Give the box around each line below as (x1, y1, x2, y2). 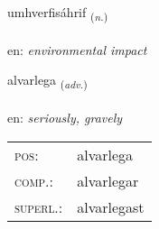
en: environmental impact (7, 40, 147, 59)
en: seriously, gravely (7, 108, 123, 127)
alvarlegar (77, 169, 139, 191)
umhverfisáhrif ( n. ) (7, 3, 108, 23)
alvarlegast (77, 196, 145, 217)
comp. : (14, 169, 53, 191)
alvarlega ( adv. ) (7, 70, 88, 92)
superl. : (14, 196, 63, 217)
